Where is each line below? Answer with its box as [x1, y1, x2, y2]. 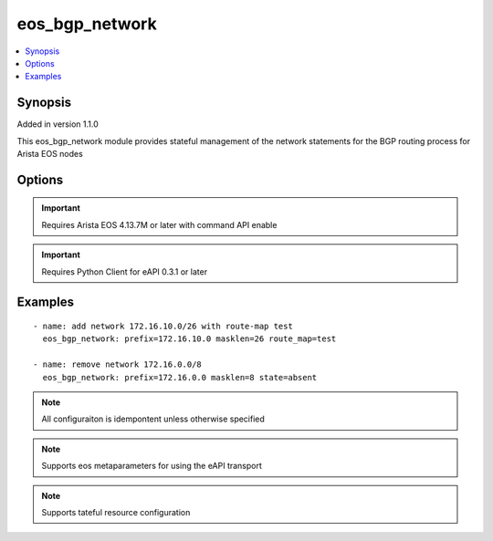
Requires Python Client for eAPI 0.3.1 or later [41, 265, 208, 277]
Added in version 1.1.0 [16, 119, 100, 130]
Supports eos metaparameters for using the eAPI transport [41, 461, 262, 472]
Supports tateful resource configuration [41, 506, 191, 517]
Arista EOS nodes [16, 149, 84, 160]
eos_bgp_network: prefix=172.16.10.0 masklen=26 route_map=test [42, 334, 337, 344]
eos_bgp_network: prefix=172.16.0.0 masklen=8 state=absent [42, 372, 318, 382]
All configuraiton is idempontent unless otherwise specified [41, 413, 265, 424]
